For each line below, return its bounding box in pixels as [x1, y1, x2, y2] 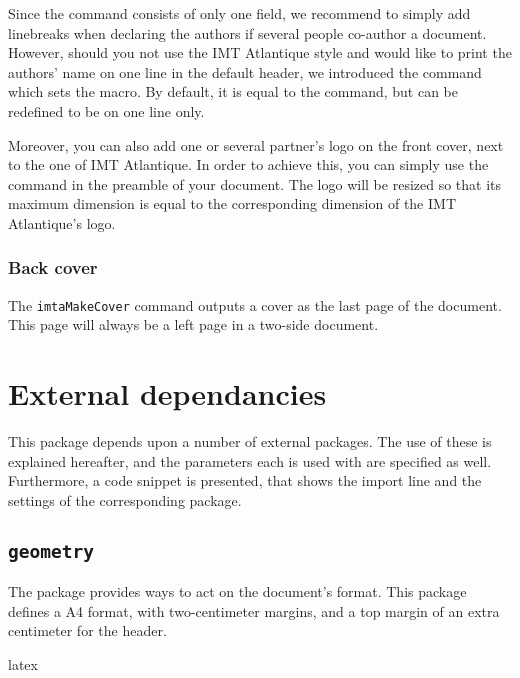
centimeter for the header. [8, 620, 167, 641]
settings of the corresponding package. [8, 489, 242, 510]
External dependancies [8, 373, 327, 414]
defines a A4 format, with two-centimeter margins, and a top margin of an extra [8, 600, 500, 621]
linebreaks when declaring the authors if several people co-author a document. [8, 22, 487, 43]
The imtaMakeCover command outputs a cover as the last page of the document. [8, 294, 502, 315]
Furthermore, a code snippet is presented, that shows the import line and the [8, 470, 482, 491]
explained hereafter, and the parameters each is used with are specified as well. [8, 450, 492, 471]
